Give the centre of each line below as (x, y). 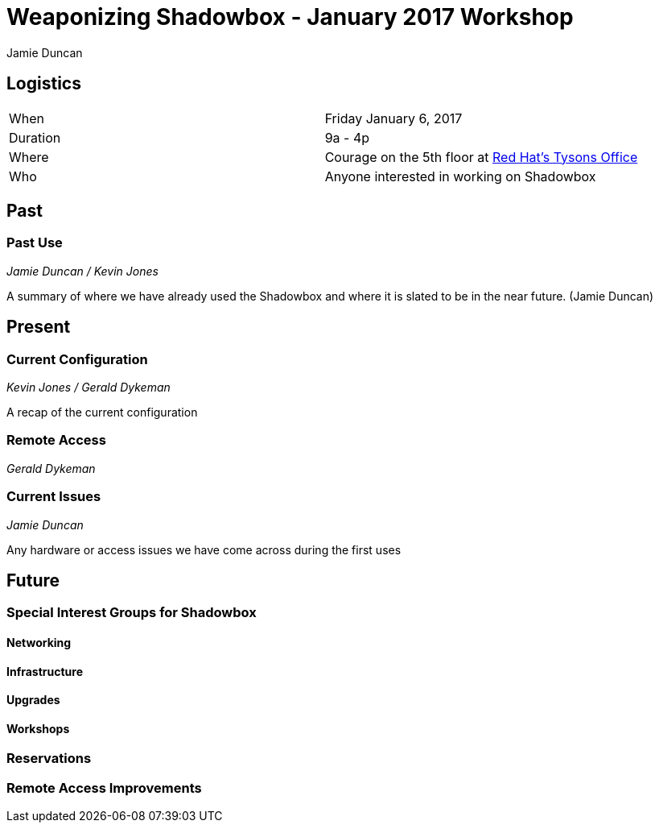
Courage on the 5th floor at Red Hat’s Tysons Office (481, 157)
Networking (39, 642)
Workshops (38, 728)
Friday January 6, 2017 (393, 118)
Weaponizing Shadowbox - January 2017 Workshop (290, 17)
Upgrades (33, 700)
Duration (35, 137)
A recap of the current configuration (102, 412)
